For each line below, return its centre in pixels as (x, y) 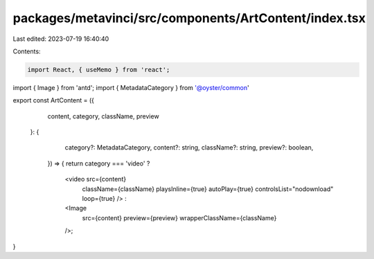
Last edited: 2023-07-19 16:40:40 (61, 39)
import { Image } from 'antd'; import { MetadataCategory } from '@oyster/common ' (131, 87)
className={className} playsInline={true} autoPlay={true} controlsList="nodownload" (208, 189)
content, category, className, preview (103, 116)
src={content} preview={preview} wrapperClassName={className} (179, 217)
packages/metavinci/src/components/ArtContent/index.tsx (189, 18)
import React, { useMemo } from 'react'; (99, 70)
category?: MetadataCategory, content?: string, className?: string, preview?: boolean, (189, 148)
